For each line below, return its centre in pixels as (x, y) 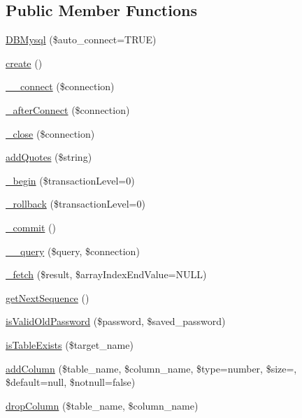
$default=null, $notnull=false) (71, 382)
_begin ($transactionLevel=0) (70, 180)
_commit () (31, 227)
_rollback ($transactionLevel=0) (75, 204)
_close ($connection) (50, 133)
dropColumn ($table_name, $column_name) (102, 405)
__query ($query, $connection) (73, 251)
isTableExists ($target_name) (70, 344)
